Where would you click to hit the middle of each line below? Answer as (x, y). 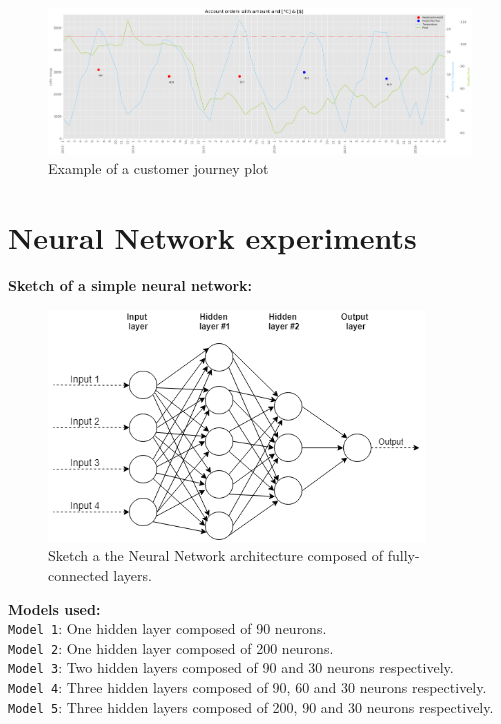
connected (78, 574)
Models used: (54, 608)
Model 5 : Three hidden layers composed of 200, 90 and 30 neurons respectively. (251, 706)
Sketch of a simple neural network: (130, 285)
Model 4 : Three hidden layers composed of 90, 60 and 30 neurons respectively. (247, 687)
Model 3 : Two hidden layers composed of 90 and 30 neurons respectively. (231, 667)
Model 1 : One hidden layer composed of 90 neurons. (167, 628)
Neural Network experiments (212, 237)
